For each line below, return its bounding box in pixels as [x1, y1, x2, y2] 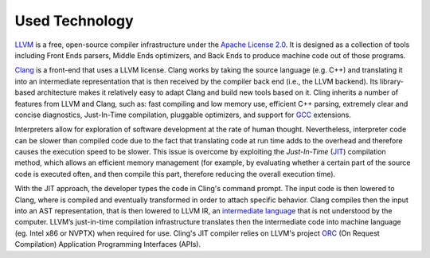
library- [379, 76, 404, 86]
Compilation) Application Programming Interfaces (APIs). [14, 240, 201, 249]
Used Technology [14, 12, 135, 29]
